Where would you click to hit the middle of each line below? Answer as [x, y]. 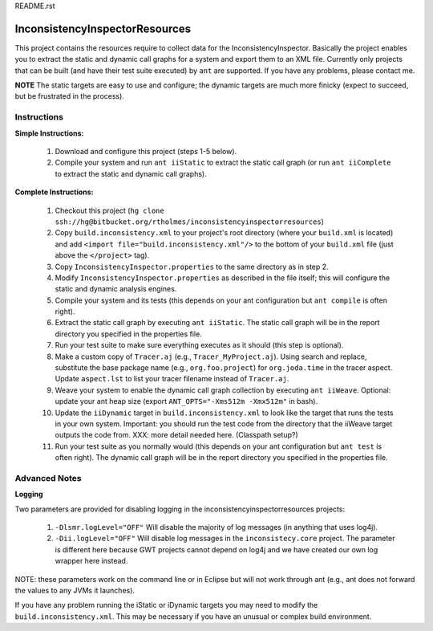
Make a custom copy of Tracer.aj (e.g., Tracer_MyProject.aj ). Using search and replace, [211, 356]
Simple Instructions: [49, 133]
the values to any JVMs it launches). [75, 591]
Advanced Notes [48, 478]
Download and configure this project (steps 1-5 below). [146, 151]
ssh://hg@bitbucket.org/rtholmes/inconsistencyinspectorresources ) [190, 222]
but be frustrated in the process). [69, 96]
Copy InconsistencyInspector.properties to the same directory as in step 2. [192, 267]
